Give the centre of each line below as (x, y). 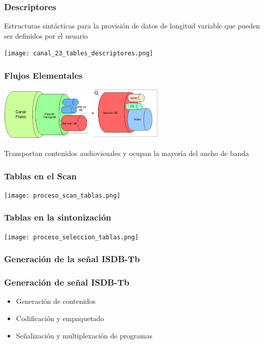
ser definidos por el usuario (46, 35)
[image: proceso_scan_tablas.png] (62, 195)
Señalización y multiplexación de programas (84, 335)
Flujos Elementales (43, 75)
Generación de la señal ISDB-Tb (72, 259)
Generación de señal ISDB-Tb (67, 282)
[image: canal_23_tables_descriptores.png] (79, 54)
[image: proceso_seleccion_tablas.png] (71, 237)
